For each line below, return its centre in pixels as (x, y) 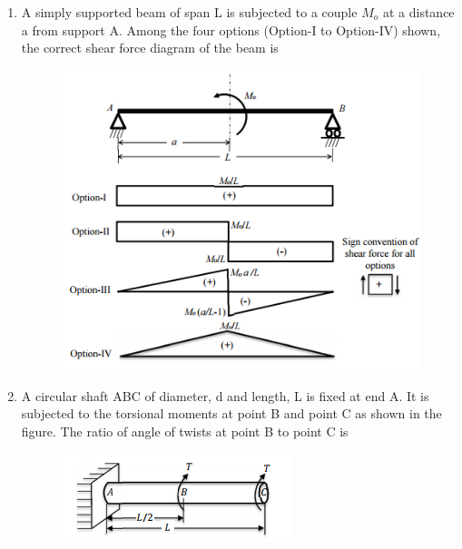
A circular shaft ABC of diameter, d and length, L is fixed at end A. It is (225, 395)
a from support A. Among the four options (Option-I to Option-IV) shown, (231, 29)
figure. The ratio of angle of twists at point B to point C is (185, 431)
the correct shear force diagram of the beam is (150, 48)
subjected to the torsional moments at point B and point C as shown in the (231, 413)
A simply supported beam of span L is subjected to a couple (189, 12)
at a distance (418, 12)
